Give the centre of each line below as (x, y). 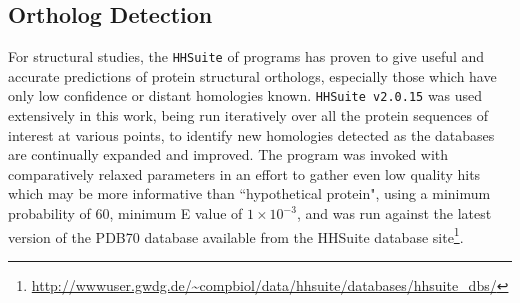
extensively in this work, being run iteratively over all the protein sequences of (248, 115)
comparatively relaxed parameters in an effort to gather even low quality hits (244, 173)
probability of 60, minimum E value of (125, 213)
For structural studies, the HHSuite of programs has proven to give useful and (246, 56)
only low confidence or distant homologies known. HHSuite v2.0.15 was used (245, 95)
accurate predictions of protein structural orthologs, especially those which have (252, 75)
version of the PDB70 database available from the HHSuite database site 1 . (236, 235)
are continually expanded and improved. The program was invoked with (228, 154)
